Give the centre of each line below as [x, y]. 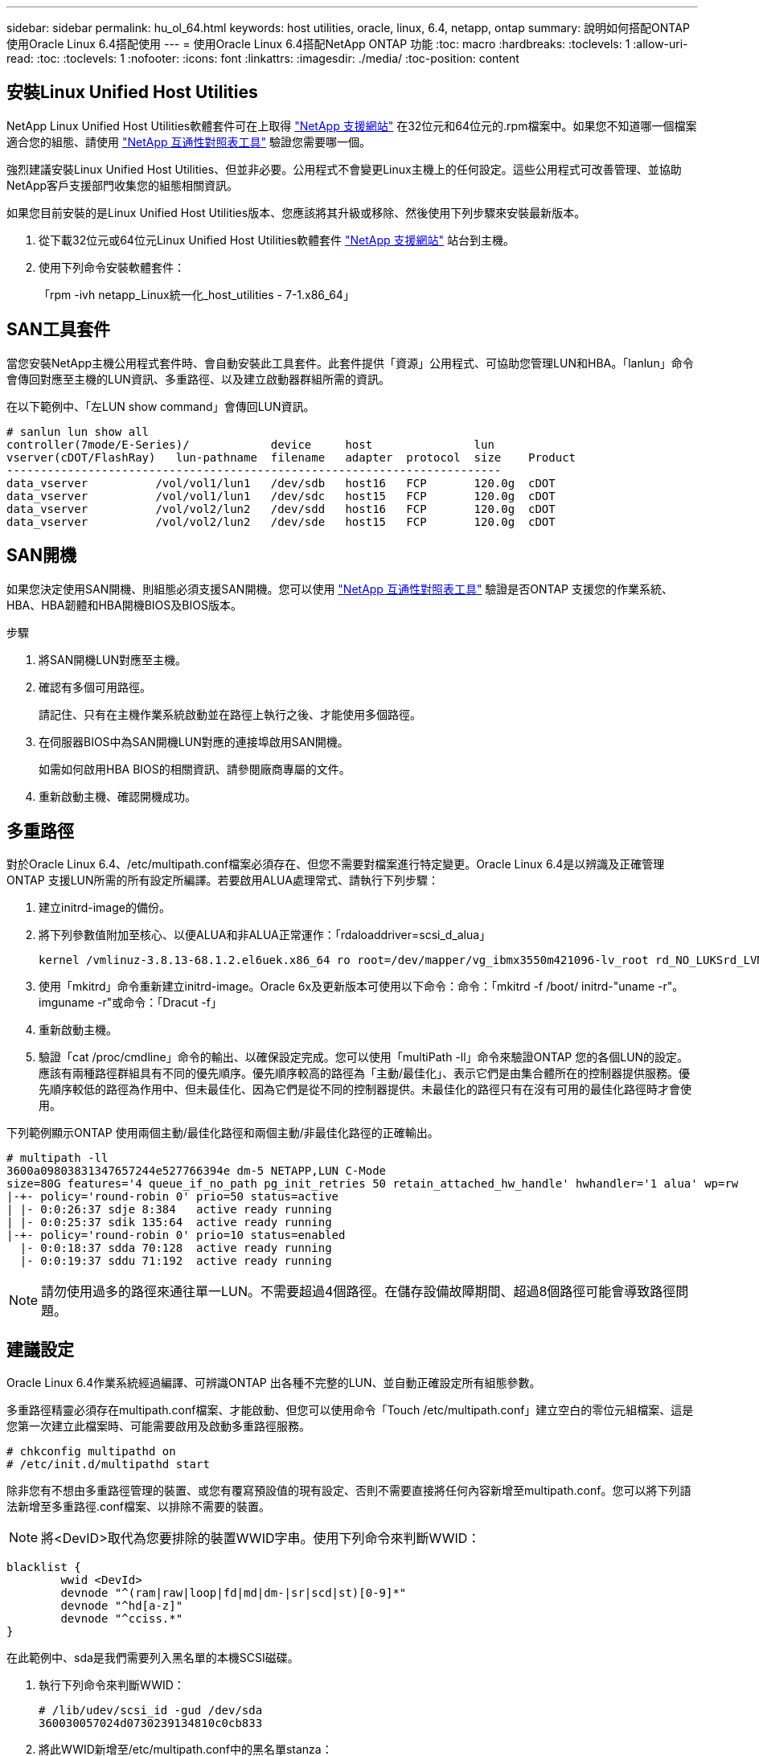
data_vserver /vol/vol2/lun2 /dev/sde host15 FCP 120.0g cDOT [281, 521]
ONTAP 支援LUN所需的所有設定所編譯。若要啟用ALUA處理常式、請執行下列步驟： [223, 880]
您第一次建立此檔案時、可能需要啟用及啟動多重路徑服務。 [158, 1426]
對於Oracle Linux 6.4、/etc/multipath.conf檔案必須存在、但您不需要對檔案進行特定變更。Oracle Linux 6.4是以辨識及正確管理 [336, 864]
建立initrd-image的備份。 [105, 908]
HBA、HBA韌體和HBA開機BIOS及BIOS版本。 [124, 605]
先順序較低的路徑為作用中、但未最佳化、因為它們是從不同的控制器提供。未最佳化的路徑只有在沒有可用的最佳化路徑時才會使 [365, 1089]
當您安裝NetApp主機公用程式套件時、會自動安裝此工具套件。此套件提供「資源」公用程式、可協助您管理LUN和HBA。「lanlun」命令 [350, 363]
